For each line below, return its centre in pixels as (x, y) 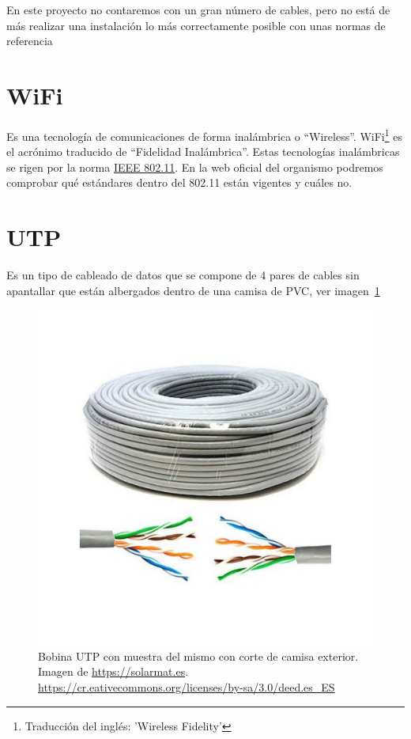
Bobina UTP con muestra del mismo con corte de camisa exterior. (198, 656)
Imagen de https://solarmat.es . (113, 671)
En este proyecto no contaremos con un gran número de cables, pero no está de (198, 9)
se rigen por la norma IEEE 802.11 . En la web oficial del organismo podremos (195, 167)
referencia (30, 41)
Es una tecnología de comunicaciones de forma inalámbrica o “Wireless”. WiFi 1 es (204, 135)
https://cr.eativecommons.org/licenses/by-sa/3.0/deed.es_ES (187, 687)
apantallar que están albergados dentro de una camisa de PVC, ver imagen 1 (193, 290)
